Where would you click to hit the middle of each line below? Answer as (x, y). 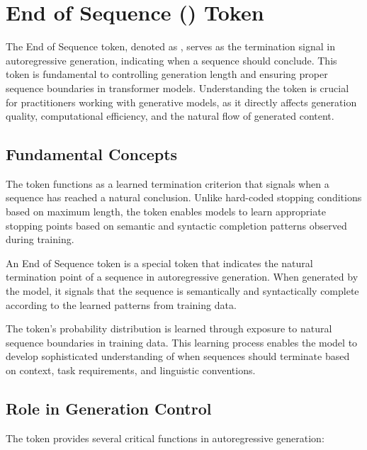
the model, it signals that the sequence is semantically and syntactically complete (182, 291)
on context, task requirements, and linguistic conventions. (131, 370)
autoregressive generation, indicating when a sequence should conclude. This (171, 60)
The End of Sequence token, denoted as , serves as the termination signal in (170, 46)
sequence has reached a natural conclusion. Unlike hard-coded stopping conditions (184, 197)
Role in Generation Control (109, 408)
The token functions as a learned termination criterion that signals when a (168, 183)
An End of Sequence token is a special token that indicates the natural (159, 263)
